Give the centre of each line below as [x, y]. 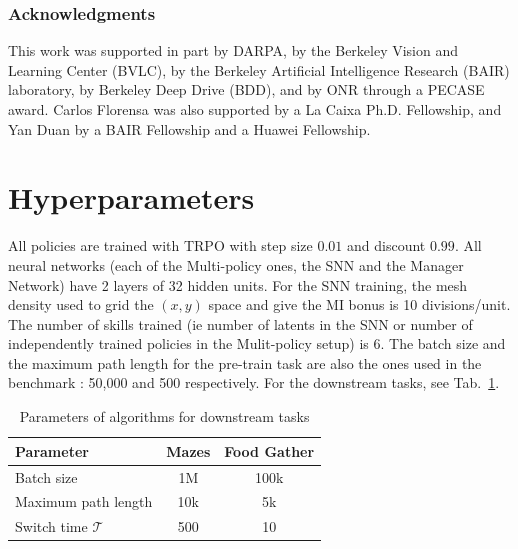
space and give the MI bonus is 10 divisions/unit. [359, 304]
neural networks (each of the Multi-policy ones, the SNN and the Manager [236, 264]
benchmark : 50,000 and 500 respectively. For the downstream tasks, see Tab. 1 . [254, 382]
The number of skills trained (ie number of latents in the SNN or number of [240, 323]
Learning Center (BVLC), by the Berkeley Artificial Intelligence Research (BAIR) [259, 69]
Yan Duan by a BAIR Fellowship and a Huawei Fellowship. [189, 128]
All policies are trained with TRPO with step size [160, 245]
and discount [386, 245]
